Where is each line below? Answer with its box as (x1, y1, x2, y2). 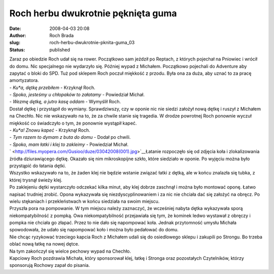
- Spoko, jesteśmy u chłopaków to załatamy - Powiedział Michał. (9, 92, 145, 98)
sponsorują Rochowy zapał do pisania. (9, 262, 90, 268)
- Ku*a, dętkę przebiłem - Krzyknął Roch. (9, 84, 96, 90)
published (49, 46, 71, 53)
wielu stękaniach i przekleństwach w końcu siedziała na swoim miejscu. (9, 198, 160, 204)
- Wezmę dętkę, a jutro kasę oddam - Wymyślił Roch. (9, 99, 121, 105)
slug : (9, 40, 20, 46)
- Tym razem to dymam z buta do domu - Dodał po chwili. (9, 134, 131, 140)
